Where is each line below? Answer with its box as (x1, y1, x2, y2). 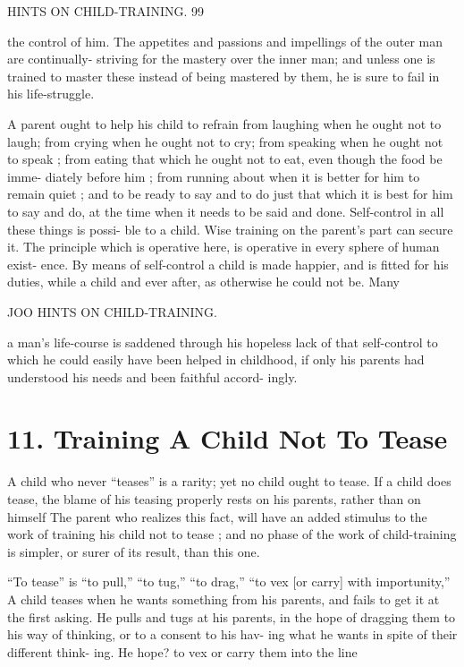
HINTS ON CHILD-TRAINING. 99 (7, 2, 204, 20)
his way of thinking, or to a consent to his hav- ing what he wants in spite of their (7, 625, 458, 644)
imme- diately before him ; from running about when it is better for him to (7, 167, 420, 185)
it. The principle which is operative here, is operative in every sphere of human (7, 237, 440, 256)
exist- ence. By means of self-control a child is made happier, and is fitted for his (7, 254, 449, 273)
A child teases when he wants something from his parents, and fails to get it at (7, 589, 440, 608)
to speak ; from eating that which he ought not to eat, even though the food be (7, 150, 443, 168)
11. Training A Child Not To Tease (7, 420, 448, 457)
